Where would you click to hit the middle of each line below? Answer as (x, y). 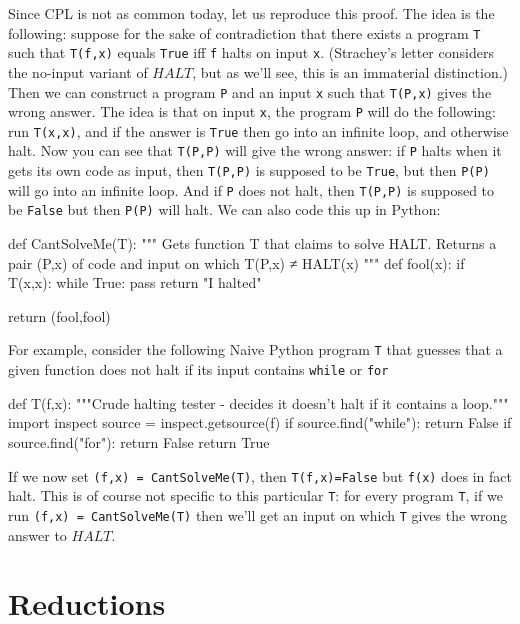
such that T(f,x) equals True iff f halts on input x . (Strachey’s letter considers (251, 52)
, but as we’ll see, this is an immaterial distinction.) (350, 71)
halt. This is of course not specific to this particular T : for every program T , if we (255, 495)
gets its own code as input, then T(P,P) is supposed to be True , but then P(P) (249, 170)
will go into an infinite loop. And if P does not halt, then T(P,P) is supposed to (251, 189)
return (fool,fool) (59, 315)
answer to (37, 534)
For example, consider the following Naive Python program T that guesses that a (255, 349)
